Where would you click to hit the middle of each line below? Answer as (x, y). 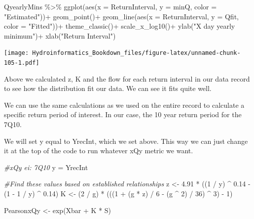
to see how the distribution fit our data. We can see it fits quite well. (108, 88)
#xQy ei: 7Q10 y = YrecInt (46, 167)
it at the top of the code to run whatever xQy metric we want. (99, 151)
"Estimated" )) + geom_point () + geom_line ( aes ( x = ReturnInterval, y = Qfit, (121, 16)
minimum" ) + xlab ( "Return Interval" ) (60, 35)
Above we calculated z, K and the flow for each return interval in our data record (127, 78)
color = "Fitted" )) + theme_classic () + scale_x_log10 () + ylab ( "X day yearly (120, 26)
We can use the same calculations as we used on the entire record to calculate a (124, 105)
